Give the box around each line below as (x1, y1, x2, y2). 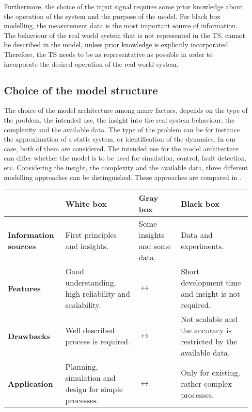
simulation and (65, 372, 116, 384)
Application (8, 377, 53, 389)
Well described (65, 324, 115, 336)
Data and (181, 229, 213, 241)
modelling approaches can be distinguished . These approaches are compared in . (4, 172, 241, 182)
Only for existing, (181, 366, 240, 378)
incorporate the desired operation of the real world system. (4, 58, 179, 69)
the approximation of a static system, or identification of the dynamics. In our (4, 134, 236, 144)
